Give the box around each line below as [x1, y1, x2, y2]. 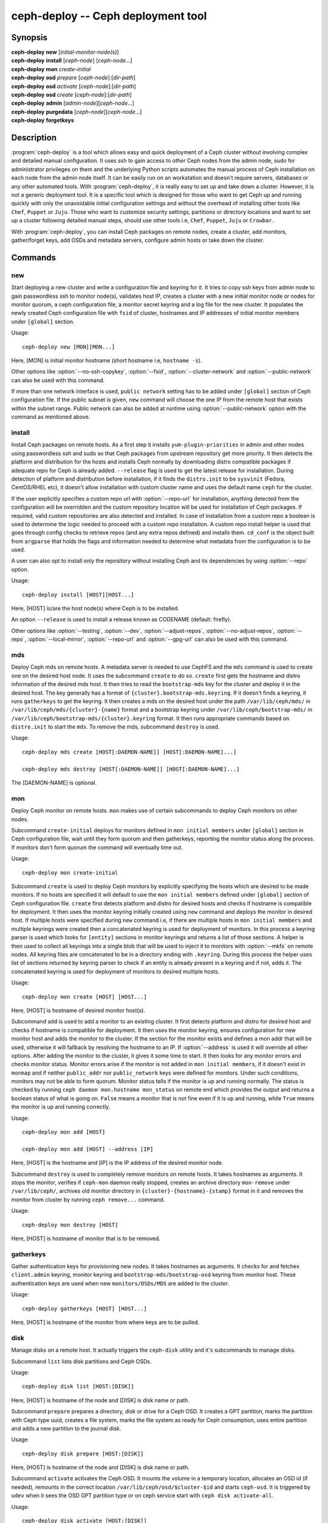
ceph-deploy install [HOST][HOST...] [22, 591, 135, 598]
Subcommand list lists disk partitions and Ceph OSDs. [11, 1357, 152, 1365]
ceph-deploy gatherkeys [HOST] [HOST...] [22, 1305, 147, 1312]
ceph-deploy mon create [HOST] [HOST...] [22, 993, 147, 1000]
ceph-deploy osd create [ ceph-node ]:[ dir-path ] [11, 91, 132, 99]
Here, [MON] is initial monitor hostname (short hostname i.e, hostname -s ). [11, 356, 202, 364]
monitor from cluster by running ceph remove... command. [11, 1196, 165, 1203]
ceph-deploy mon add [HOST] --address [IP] [22, 1145, 154, 1153]
